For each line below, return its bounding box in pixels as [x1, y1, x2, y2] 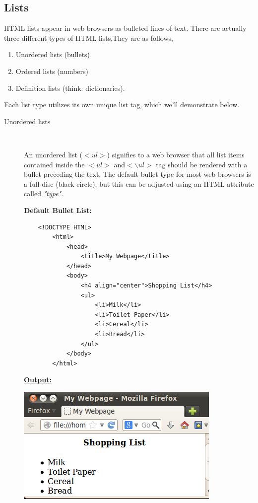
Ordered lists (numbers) [15, 66, 88, 76]
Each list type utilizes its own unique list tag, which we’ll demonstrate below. [4, 99, 240, 110]
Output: [24, 374, 52, 385]
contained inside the [24, 159, 85, 169]
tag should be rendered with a [156, 159, 248, 169]
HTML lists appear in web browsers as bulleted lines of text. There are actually [4, 23, 247, 33]
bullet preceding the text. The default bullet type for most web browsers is [24, 169, 251, 179]
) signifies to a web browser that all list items [107, 149, 245, 159]
